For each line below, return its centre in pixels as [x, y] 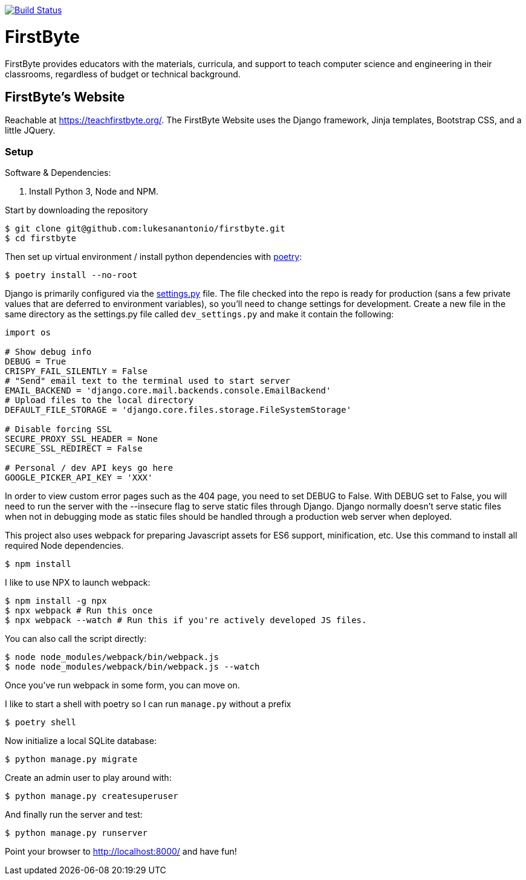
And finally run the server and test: [74, 815]
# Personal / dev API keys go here [89, 468]
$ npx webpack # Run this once [79, 611]
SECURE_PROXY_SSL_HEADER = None [81, 439]
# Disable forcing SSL [59, 429]
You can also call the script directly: [76, 639]
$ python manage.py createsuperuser [92, 796]
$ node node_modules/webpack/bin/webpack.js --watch [132, 667]
